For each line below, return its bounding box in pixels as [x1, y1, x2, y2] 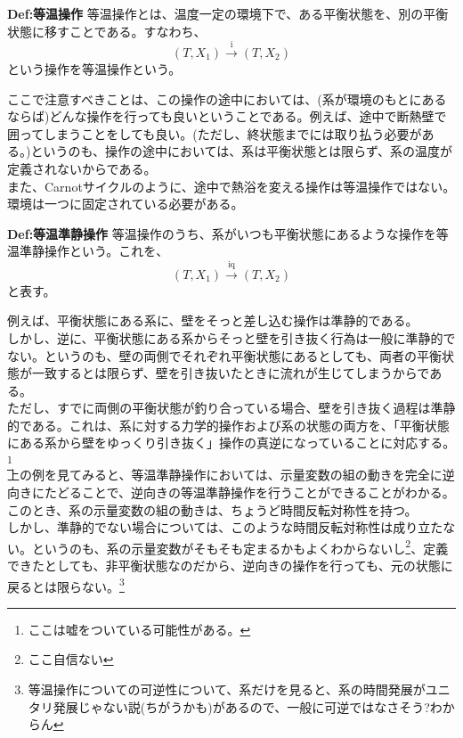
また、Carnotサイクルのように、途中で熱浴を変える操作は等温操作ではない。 [7, 176, 456, 195]
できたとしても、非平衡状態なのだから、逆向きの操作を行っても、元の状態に [7, 556, 453, 575]
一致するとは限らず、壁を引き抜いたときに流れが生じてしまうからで [31, 364, 430, 382]
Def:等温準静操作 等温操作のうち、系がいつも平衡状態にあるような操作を [7, 224, 436, 242]
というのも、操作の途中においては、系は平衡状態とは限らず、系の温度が [30, 142, 453, 160]
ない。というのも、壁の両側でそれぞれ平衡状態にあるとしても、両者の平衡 [7, 346, 443, 365]
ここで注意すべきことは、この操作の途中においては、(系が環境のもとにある [7, 89, 447, 108]
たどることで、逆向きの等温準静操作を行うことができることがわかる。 [44, 482, 455, 501]
